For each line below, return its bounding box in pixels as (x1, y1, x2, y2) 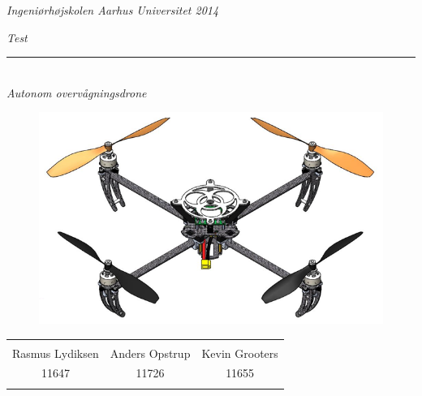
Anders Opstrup (110, 344, 191, 361)
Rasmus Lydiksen (12, 344, 99, 361)
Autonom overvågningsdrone (6, 84, 147, 101)
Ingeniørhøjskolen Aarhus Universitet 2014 (6, 2, 219, 18)
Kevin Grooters (201, 344, 278, 361)
